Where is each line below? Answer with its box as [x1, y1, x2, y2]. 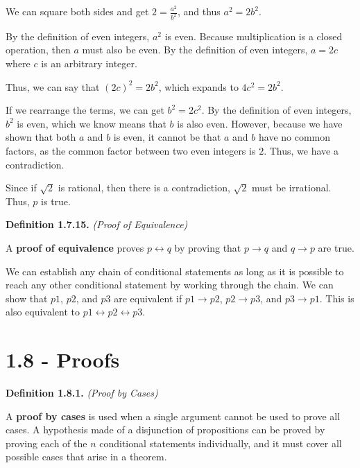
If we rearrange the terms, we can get [6, 103, 164, 117]
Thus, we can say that [6, 79, 100, 94]
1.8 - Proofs [6, 345, 120, 374]
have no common [258, 130, 331, 144]
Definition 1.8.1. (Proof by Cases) [6, 385, 158, 400]
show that [6, 291, 48, 305]
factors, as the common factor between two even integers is [6, 144, 256, 158]
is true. [41, 193, 71, 208]
